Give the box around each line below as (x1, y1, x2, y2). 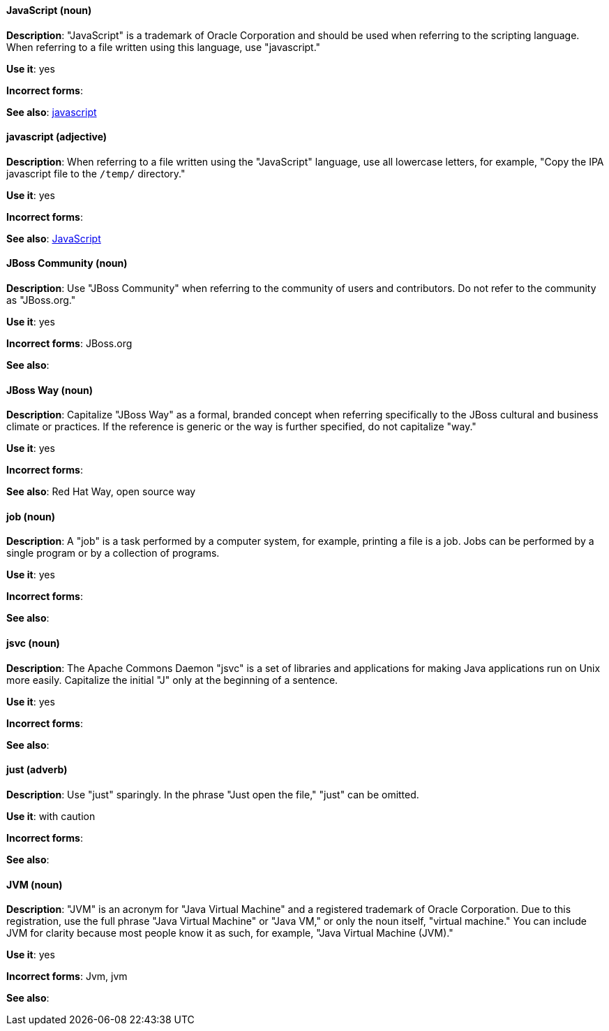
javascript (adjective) (6, 131, 107, 143)
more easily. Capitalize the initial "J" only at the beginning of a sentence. (6, 673, 338, 686)
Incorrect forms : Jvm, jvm (6, 970, 128, 983)
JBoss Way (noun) (6, 383, 93, 396)
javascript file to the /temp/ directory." (6, 167, 186, 180)
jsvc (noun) (6, 637, 60, 650)
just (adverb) (6, 763, 68, 776)
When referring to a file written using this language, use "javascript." (6, 41, 321, 53)
